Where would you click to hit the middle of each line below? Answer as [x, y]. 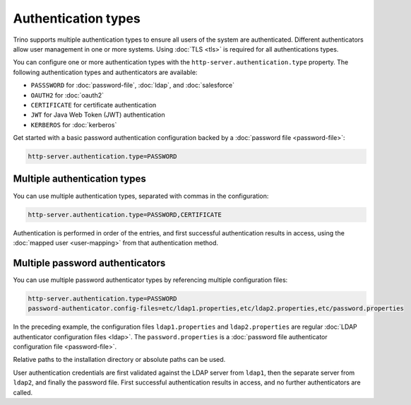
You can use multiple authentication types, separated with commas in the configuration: [141, 196]
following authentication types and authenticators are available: [105, 72]
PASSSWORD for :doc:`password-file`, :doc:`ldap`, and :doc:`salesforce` [133, 86]
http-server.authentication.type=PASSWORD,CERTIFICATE [125, 215]
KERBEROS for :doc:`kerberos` [74, 124]
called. [23, 392]
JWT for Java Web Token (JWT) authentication [98, 115]
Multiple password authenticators [89, 263]
